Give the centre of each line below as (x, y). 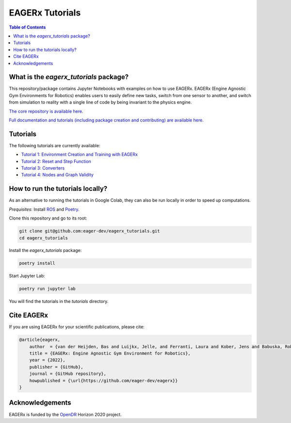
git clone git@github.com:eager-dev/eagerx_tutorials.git (89, 231)
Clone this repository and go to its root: (48, 218)
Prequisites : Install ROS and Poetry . (44, 209)
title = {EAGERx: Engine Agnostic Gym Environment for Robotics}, (110, 354)
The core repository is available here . (46, 111)
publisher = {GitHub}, (56, 367)
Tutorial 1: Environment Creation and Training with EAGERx (80, 154)
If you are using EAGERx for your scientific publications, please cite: (77, 327)
